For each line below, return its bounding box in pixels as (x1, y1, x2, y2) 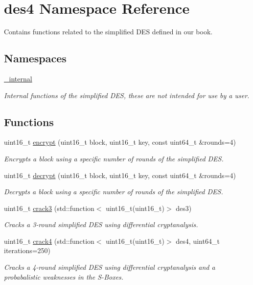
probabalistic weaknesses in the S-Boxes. (4, 271, 124, 282)
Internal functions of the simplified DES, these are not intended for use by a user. (4, 90, 250, 100)
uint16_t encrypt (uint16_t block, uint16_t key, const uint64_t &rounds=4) (4, 137, 236, 147)
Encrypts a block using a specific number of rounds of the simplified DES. (4, 153, 224, 163)
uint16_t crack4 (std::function (4, 235, 94, 246)
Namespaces (4, 51, 67, 66)
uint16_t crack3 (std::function (4, 203, 94, 213)
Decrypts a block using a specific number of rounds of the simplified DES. (4, 186, 223, 197)
